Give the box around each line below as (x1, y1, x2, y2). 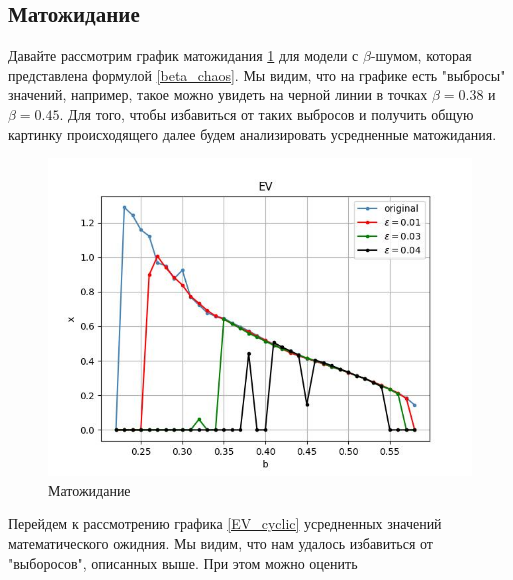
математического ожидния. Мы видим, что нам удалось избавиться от (8, 532, 433, 553)
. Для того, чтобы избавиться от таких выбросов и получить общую (59, 103, 474, 124)
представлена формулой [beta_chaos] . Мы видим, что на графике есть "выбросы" (8, 64, 506, 85)
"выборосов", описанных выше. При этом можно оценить (8, 552, 358, 573)
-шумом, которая (370, 45, 472, 66)
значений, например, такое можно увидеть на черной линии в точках (8, 84, 428, 105)
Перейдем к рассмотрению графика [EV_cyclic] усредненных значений (8, 513, 442, 534)
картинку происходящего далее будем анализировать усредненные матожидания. (8, 123, 497, 144)
